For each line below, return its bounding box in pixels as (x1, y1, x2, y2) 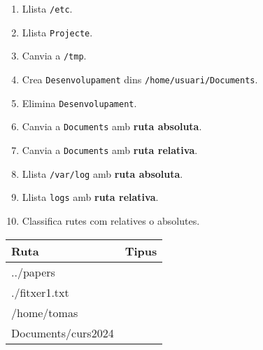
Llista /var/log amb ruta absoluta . (22, 166, 183, 181)
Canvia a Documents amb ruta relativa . (22, 142, 198, 157)
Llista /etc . (22, 1, 73, 15)
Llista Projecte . (22, 24, 93, 39)
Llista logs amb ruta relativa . (22, 190, 159, 204)
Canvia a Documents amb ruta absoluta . (22, 119, 202, 134)
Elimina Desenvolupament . (22, 95, 137, 110)
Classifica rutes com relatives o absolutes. (22, 213, 200, 227)
